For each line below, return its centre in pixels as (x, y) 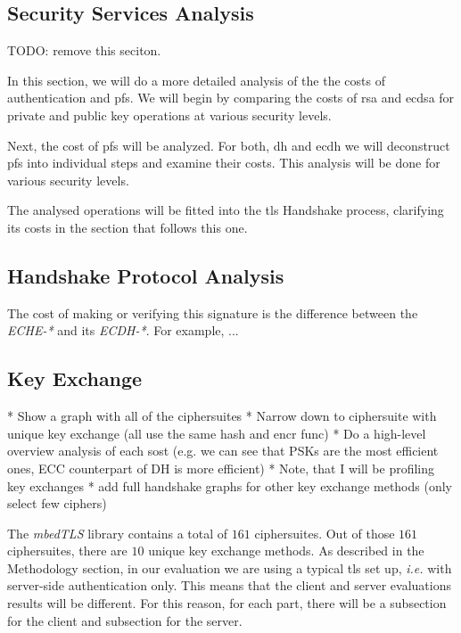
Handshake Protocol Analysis (146, 275)
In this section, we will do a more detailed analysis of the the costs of (196, 80)
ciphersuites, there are (67, 551)
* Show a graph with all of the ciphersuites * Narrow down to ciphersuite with (222, 416)
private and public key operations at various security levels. (169, 115)
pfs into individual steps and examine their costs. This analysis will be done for (224, 163)
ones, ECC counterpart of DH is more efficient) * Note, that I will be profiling (221, 468)
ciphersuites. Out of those (325, 533)
